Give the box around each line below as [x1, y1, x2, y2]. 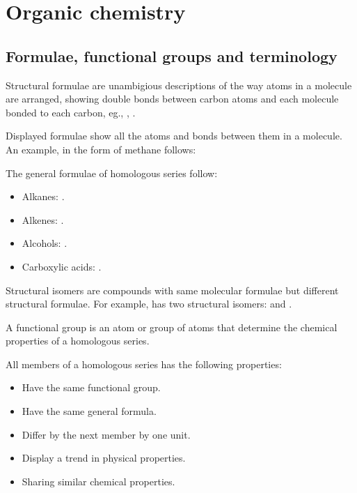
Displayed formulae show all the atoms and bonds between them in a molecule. [6, 128, 342, 143]
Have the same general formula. [22, 404, 157, 418]
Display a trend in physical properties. [22, 450, 186, 465]
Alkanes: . [22, 189, 65, 204]
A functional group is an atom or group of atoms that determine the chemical [6, 319, 338, 334]
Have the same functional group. [22, 380, 161, 395]
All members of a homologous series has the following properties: [6, 356, 282, 371]
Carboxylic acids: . [22, 259, 102, 273]
